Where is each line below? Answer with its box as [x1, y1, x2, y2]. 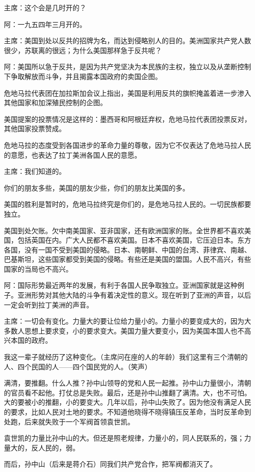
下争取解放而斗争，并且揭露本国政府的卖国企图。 [4, 71, 162, 81]
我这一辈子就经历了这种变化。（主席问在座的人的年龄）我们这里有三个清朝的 [4, 352, 248, 362]
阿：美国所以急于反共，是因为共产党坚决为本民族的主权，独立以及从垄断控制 [4, 61, 251, 72]
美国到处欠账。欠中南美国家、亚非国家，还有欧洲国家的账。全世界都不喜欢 [4, 225, 244, 235]
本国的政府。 [10, 335, 52, 345]
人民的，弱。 [38, 442, 79, 452]
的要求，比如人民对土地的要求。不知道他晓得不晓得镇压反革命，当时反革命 [4, 407, 244, 416]
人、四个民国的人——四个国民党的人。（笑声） [4, 361, 152, 371]
